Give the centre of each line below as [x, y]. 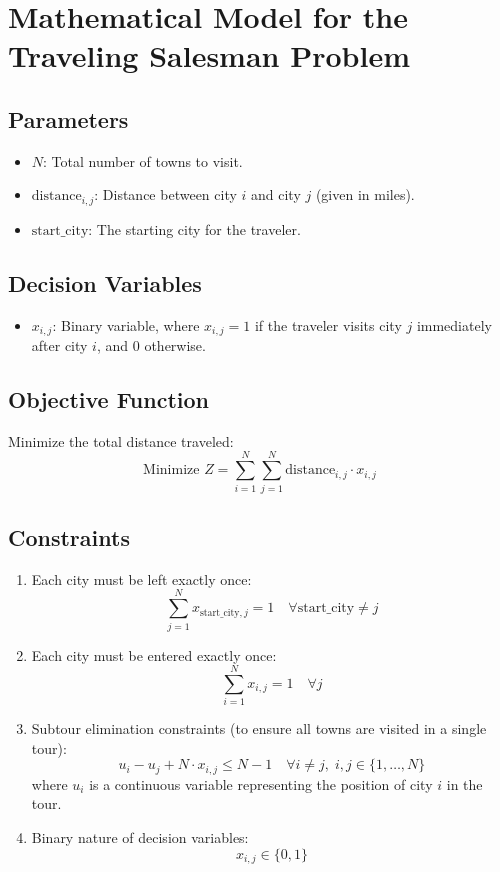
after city [59, 345]
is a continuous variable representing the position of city [261, 783]
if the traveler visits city [328, 324]
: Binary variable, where [126, 324]
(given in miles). [365, 194]
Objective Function [109, 399]
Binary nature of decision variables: [140, 837]
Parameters [68, 118]
